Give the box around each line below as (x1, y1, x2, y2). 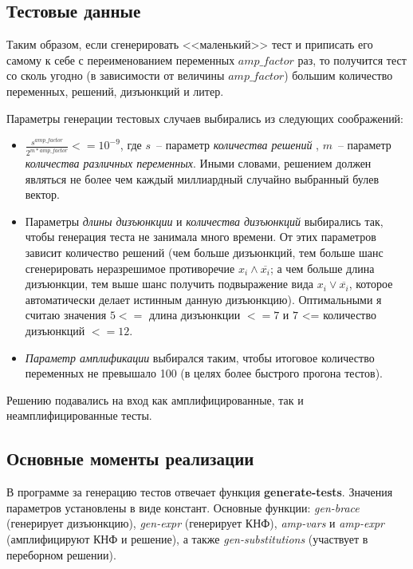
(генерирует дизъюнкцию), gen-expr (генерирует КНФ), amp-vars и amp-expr (6, 515, 384, 531)
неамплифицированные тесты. (6, 407, 152, 424)
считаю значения (25, 306, 107, 323)
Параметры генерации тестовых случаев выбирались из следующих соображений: (6, 109, 404, 126)
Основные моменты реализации (6, 446, 254, 471)
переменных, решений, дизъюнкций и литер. (6, 82, 224, 99)
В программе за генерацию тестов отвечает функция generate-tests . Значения (6, 484, 393, 500)
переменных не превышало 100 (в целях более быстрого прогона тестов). (25, 365, 383, 381)
